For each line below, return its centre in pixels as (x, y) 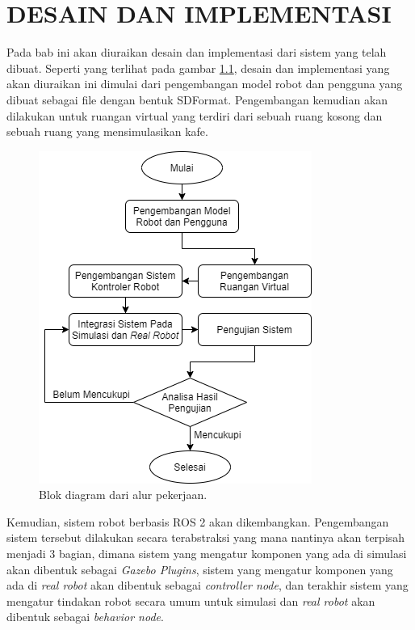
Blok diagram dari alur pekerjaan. (123, 495)
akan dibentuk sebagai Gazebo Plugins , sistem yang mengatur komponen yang (200, 569)
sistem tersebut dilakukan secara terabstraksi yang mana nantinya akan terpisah (206, 537)
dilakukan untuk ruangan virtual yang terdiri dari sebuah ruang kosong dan (195, 115)
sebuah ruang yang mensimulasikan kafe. (107, 131)
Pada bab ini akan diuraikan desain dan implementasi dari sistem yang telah (197, 52)
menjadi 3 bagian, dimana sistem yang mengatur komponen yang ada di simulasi (207, 554)
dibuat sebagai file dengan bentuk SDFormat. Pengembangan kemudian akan (197, 99)
